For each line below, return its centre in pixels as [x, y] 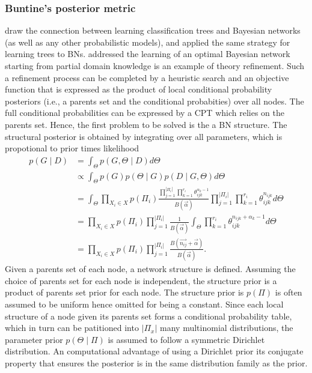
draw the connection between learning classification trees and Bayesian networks [153, 30]
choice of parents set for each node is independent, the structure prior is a [141, 280]
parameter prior [34, 339]
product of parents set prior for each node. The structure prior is [124, 292]
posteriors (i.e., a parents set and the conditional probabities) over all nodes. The [154, 101]
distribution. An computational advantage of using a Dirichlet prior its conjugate [154, 351]
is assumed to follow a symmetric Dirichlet [186, 339]
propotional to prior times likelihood [72, 148]
